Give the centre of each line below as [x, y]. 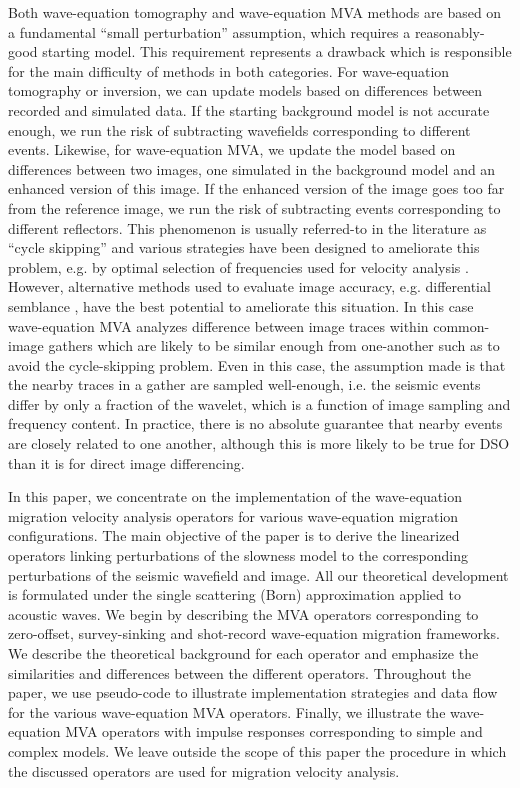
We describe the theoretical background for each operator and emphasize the [243, 653]
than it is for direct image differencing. [126, 462]
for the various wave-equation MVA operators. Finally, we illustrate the [227, 711]
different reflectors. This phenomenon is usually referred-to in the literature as [247, 227]
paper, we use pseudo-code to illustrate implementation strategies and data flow [253, 692]
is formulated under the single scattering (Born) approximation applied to [234, 594]
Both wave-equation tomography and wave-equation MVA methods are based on [255, 12]
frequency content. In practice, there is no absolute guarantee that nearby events [255, 423]
